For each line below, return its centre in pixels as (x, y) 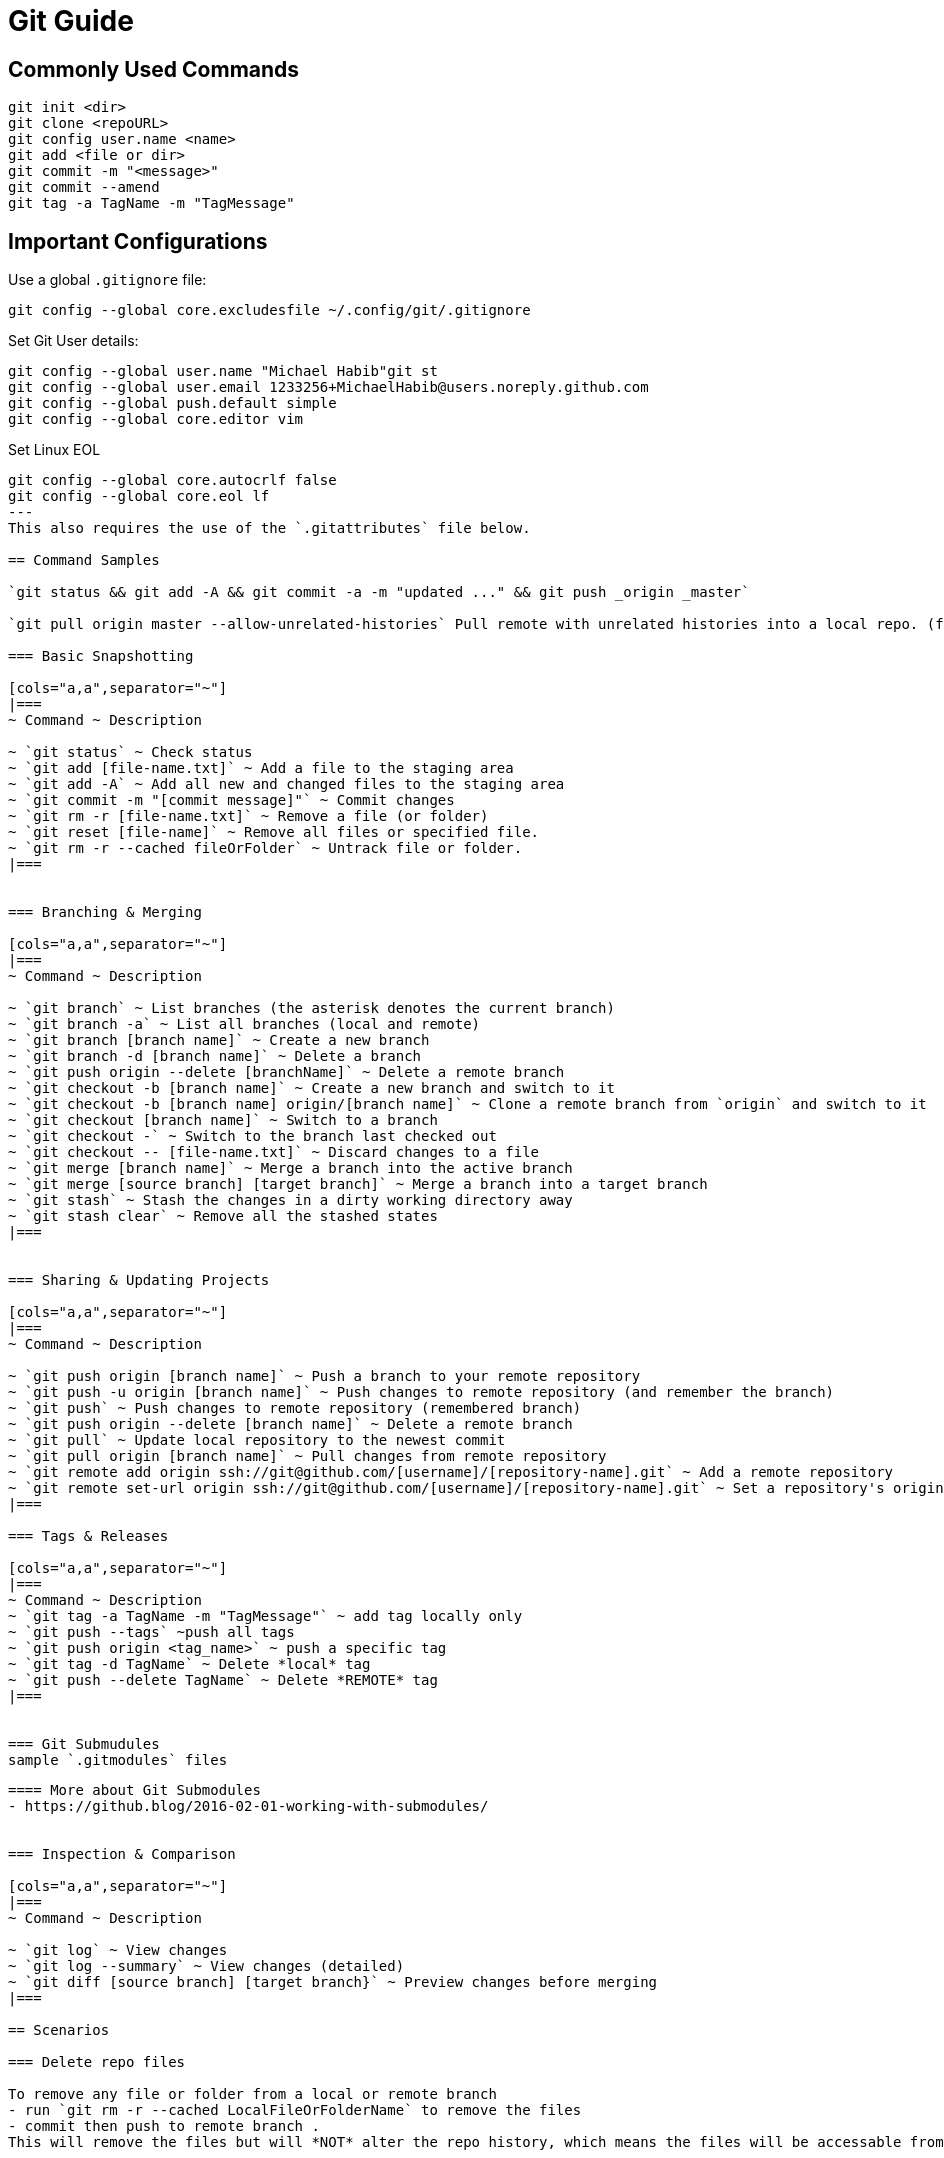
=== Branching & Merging (105, 912)
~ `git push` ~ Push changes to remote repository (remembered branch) (295, 1408)
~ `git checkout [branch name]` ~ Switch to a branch (223, 1120)
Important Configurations (138, 241)
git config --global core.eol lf (139, 496)
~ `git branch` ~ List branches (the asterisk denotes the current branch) (311, 1008)
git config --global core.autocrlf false (172, 480)
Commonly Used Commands (154, 69)
